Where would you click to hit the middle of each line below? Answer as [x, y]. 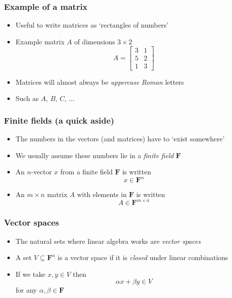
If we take [31, 274]
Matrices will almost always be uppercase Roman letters [100, 82]
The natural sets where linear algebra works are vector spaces [108, 241]
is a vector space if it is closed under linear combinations [143, 257]
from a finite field [86, 172]
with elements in [102, 194]
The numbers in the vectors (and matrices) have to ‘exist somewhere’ [120, 138]
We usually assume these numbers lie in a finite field [95, 155]
